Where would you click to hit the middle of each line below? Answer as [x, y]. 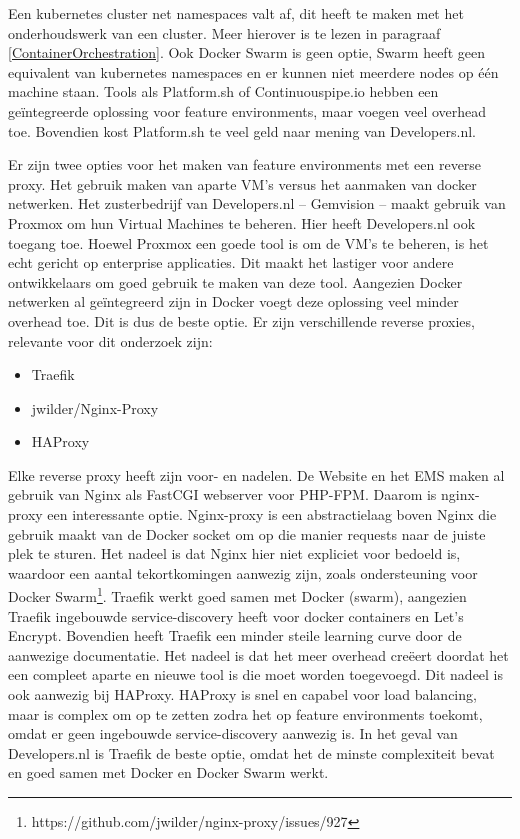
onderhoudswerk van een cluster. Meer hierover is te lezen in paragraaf [224, 32]
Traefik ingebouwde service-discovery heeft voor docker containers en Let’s [236, 615]
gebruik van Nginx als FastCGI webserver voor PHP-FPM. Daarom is [222, 494]
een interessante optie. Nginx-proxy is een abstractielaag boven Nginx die [272, 514]
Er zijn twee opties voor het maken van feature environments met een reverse [245, 164]
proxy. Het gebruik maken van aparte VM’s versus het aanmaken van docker [242, 183]
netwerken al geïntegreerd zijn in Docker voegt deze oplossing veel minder [233, 301]
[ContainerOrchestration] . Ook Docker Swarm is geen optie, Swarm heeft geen [246, 52]
